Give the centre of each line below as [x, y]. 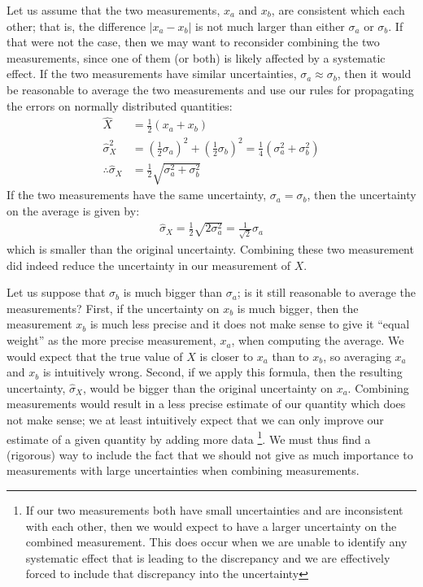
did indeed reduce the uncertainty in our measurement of [149, 265]
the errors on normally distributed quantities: [120, 105]
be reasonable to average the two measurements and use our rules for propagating [210, 89]
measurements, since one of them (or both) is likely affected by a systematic [196, 57]
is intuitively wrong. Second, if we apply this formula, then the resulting [222, 372]
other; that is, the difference [76, 26]
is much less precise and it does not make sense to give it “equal [250, 324]
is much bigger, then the [298, 308]
